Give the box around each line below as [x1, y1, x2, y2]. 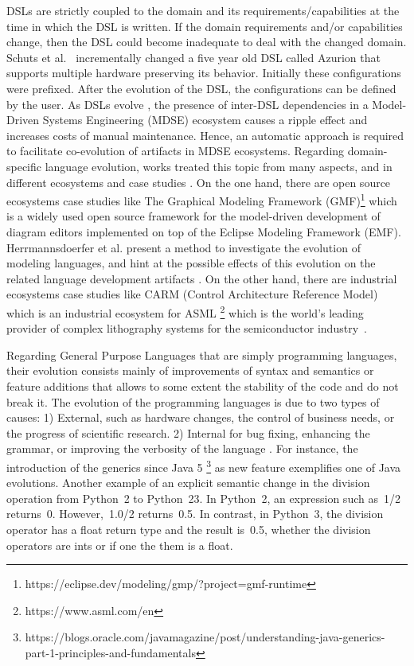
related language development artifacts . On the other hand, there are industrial [6, 270, 397, 286]
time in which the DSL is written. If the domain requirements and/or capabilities [6, 18, 403, 34]
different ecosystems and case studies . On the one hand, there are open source [6, 173, 391, 190]
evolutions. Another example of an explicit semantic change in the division [6, 474, 370, 491]
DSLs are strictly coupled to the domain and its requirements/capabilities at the [6, 2, 400, 18]
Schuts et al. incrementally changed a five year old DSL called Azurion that [6, 49, 381, 65]
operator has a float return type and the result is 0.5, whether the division [6, 520, 371, 537]
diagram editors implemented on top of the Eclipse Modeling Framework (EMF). [6, 223, 401, 240]
